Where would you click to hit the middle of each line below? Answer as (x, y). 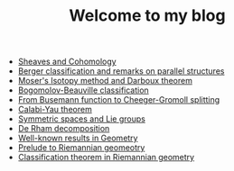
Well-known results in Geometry (78, 138)
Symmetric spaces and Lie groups (82, 119)
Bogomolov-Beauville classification (83, 90)
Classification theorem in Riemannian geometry (106, 157)
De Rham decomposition (64, 129)
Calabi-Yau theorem (55, 110)
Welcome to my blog (147, 16)
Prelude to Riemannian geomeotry (81, 148)
